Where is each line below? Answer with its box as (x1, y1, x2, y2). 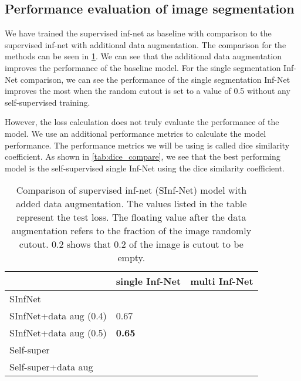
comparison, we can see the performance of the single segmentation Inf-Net (20, 73, 290, 85)
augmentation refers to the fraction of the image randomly (11, 224, 252, 238)
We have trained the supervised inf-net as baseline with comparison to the (5, 27, 272, 39)
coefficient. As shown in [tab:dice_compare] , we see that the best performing (5, 150, 280, 163)
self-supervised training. (5, 96, 90, 108)
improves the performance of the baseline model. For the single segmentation (5, 61, 281, 73)
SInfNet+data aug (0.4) (9, 309, 107, 323)
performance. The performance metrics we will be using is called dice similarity (5, 139, 290, 151)
